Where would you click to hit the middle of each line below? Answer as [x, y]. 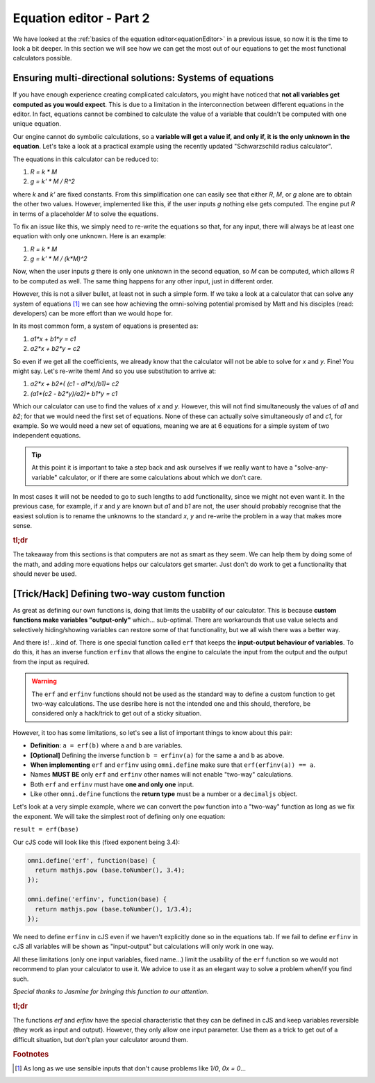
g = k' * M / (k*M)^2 [59, 259]
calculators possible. [42, 58]
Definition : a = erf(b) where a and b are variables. [107, 745]
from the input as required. [51, 662]
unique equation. [37, 124]
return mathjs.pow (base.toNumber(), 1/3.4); [114, 909]
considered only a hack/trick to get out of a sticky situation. [117, 713]
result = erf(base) [46, 829]
